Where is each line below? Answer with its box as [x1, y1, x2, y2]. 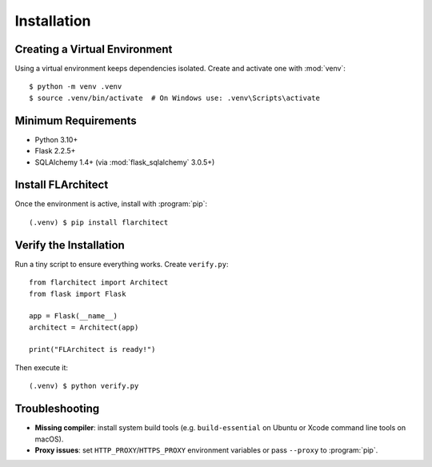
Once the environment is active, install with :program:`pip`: [14, 199, 208, 209]
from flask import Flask [29, 289, 126, 298]
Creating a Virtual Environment [14, 42, 173, 56]
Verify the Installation [14, 238, 126, 252]
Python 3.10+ [34, 134, 78, 144]
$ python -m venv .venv [29, 82, 122, 91]
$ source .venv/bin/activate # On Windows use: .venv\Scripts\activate [29, 93, 320, 102]
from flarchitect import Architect [29, 278, 169, 287]
